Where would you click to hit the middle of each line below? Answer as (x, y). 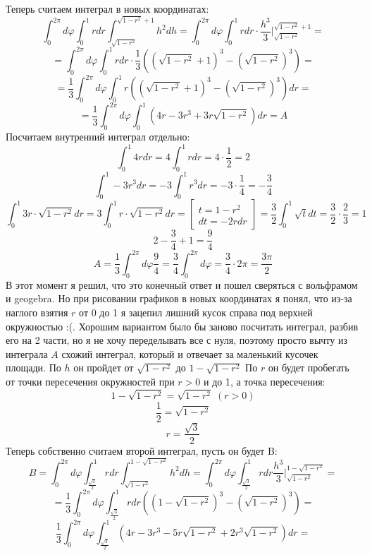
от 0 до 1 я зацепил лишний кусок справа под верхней (196, 312)
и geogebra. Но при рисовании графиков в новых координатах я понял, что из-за (179, 298)
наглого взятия (37, 312)
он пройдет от (104, 368)
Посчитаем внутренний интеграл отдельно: (98, 137)
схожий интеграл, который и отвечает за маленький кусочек (190, 353)
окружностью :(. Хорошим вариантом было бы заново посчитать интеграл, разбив (182, 326)
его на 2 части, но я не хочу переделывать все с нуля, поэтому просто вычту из (176, 340)
